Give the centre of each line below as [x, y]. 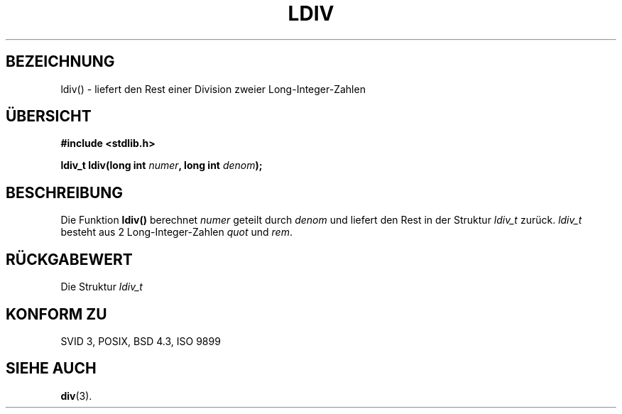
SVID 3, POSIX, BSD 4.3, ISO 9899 [141, 341]
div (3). [76, 396]
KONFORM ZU [56, 314]
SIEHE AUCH [51, 369]
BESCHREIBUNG [65, 192]
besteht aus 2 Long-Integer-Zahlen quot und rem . [176, 232]
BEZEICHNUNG [60, 62]
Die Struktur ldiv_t [102, 287]
